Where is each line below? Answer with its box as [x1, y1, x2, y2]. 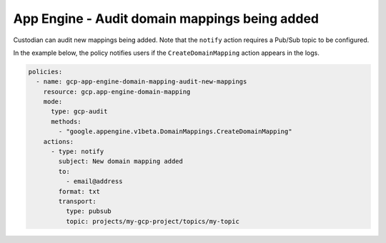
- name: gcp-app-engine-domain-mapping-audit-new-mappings [36, 78, 247, 86]
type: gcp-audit [51, 108, 108, 115]
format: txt [58, 187, 100, 195]
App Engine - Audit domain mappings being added [13, 11, 320, 26]
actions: [43, 138, 74, 145]
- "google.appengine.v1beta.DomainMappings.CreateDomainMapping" [58, 128, 292, 135]
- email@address [65, 177, 123, 185]
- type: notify [51, 148, 104, 156]
